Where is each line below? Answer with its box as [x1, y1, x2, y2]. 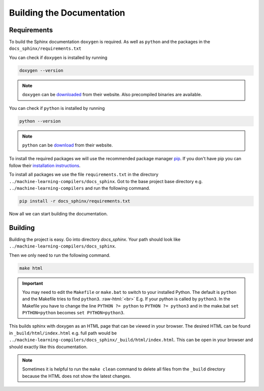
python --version [19, 118, 61, 124]
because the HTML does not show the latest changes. [22, 373, 132, 379]
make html [19, 265, 43, 271]
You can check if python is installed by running [9, 105, 105, 111]
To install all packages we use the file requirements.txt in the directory [9, 171, 159, 178]
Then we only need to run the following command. [9, 252, 110, 258]
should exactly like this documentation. [9, 344, 88, 350]
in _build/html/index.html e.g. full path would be [9, 330, 117, 336]
